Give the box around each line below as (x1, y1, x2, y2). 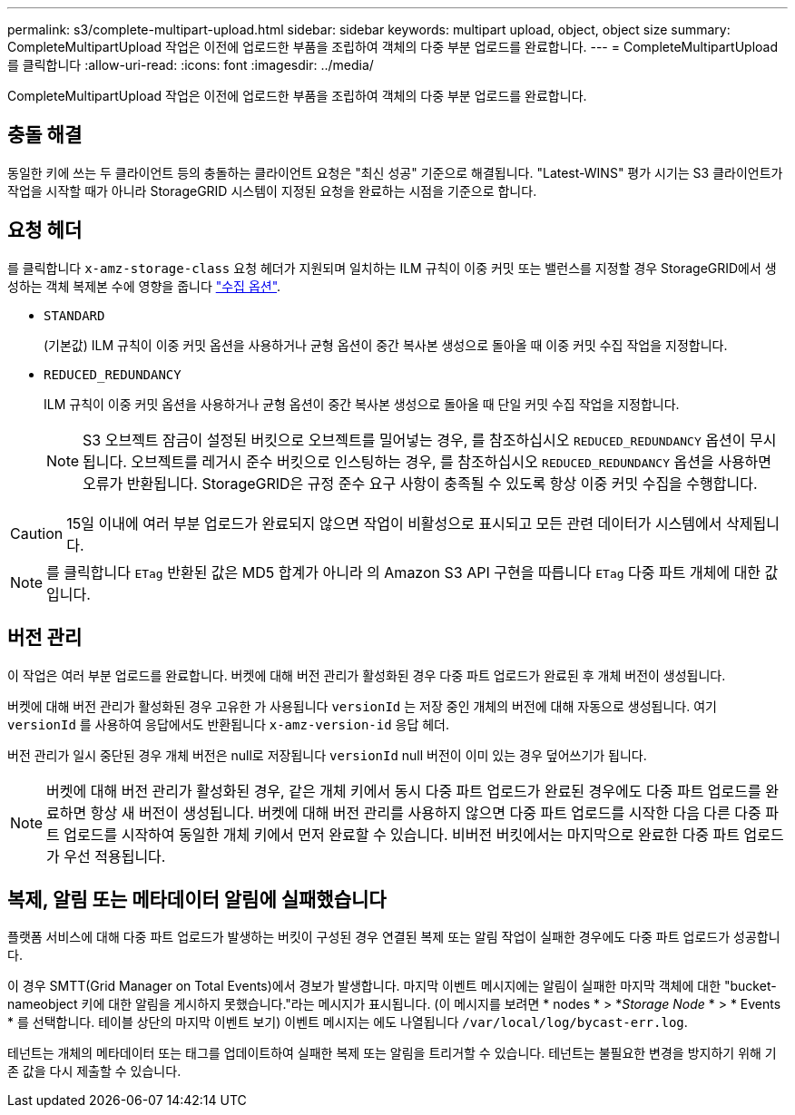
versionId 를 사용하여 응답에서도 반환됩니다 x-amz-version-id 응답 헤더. (7, 716, 450, 732)
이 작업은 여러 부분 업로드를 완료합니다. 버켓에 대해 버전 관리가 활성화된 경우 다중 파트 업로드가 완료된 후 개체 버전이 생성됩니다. (7, 667, 726, 683)
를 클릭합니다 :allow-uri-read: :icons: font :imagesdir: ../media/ (7, 57, 374, 73)
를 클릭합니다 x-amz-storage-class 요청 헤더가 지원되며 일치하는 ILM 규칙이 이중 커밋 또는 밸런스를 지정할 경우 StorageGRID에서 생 (7, 259, 777, 276)
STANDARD (44, 308, 105, 323)
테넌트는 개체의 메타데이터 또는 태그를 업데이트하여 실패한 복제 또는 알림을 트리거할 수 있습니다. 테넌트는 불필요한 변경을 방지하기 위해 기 (7, 1045, 777, 1061)
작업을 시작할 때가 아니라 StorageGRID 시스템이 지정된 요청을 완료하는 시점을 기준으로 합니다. (7, 182, 537, 199)
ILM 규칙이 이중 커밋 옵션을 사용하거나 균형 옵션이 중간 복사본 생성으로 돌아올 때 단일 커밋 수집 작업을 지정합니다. (44, 396, 680, 412)
